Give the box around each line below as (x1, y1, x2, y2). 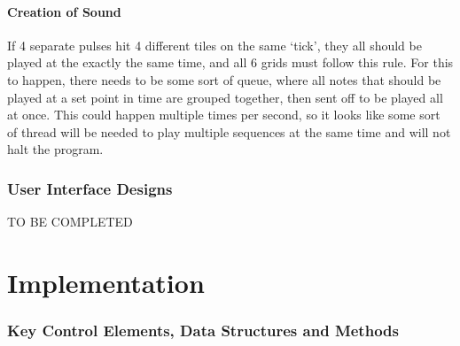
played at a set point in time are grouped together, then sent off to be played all (7, 88, 443, 106)
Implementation (7, 264, 205, 300)
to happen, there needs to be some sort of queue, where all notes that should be (7, 70, 441, 88)
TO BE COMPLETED (7, 212, 133, 231)
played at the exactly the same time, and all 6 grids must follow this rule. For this (7, 53, 454, 72)
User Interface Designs (7, 177, 173, 199)
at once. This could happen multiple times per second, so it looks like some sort (7, 105, 441, 124)
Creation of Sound (7, 2, 121, 20)
